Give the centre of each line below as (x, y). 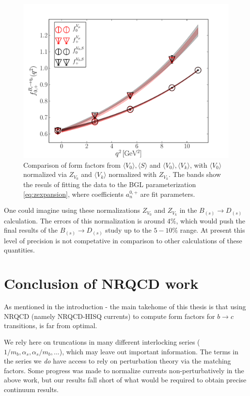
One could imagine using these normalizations (72, 210)
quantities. (19, 250)
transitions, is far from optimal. (51, 325)
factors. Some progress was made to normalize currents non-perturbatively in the (124, 370)
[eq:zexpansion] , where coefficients (74, 194)
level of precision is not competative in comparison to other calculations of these (123, 240)
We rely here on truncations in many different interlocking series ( (102, 341)
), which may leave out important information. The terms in (149, 351)
